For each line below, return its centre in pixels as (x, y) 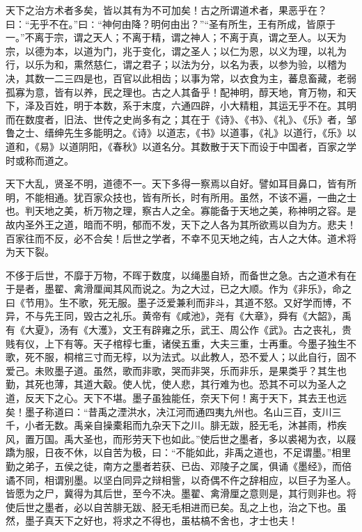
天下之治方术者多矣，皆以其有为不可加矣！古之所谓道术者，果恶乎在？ (166, 10)
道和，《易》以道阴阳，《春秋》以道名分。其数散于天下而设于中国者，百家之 (176, 146)
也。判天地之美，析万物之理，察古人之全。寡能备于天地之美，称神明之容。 (176, 211)
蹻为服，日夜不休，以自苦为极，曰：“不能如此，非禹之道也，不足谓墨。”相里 (179, 452)
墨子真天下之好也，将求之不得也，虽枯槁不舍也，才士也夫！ (161, 521)
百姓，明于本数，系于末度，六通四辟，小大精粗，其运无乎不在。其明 (200, 105)
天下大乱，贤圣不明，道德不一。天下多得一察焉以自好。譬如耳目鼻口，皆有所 (181, 183)
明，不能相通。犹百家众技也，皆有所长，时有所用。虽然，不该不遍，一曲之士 (181, 197)
